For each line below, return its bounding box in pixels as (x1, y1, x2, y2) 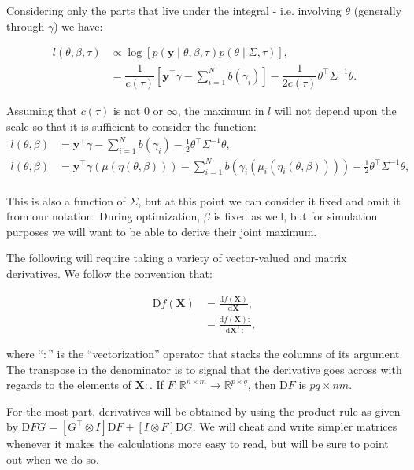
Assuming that (6, 102, 77, 119)
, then (247, 376, 276, 393)
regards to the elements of (6, 376, 131, 393)
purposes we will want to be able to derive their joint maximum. (6, 223, 317, 239)
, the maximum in (177, 102, 264, 119)
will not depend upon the (274, 102, 397, 119)
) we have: (54, 17, 103, 34)
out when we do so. (6, 450, 99, 467)
